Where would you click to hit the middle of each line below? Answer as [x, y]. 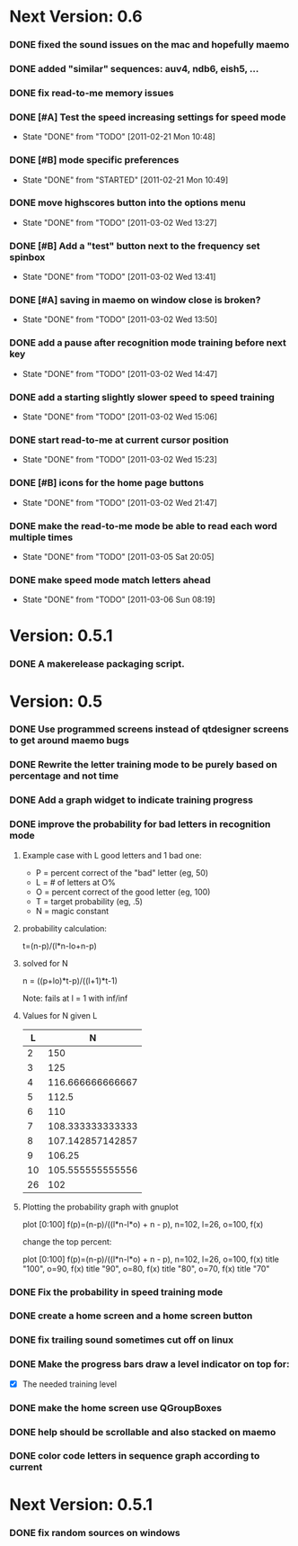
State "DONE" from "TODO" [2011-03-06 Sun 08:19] [118, 599]
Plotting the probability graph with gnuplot [101, 1207]
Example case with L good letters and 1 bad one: [112, 855]
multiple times [41, 537]
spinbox [27, 256]
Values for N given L [60, 1015]
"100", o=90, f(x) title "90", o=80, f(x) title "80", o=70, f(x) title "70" [146, 1268]
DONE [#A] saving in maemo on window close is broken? [135, 301]
